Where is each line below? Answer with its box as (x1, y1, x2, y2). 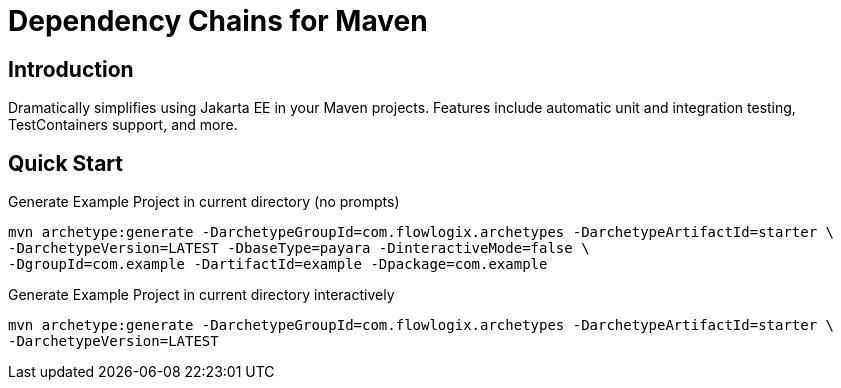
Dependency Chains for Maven (8, 4, 428, 38)
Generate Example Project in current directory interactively (8, 286, 395, 304)
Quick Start (8, 150, 123, 176)
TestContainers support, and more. (8, 116, 238, 134)
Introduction (8, 56, 134, 82)
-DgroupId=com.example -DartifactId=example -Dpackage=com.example (8, 256, 548, 273)
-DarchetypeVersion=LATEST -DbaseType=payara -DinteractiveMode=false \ (8, 240, 590, 257)
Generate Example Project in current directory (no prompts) (8, 193, 400, 211)
